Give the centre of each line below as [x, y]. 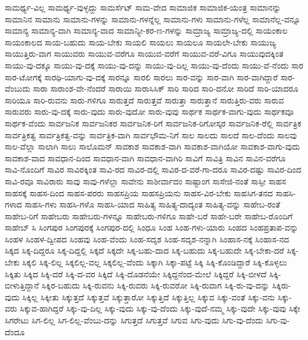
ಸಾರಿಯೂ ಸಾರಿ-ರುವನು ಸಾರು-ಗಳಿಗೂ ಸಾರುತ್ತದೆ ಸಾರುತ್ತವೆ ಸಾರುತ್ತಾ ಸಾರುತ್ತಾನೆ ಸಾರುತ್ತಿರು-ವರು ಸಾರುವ [145, 100]
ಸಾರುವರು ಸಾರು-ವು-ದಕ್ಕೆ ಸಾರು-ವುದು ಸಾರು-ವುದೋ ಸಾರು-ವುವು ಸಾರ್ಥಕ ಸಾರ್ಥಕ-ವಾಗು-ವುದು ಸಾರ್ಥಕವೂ [149, 111]
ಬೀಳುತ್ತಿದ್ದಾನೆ [22, 285]
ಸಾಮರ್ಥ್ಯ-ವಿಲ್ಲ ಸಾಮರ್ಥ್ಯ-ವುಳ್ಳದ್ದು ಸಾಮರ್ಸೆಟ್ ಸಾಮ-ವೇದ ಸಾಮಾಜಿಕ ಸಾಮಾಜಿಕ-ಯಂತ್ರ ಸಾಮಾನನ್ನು [143, 7]
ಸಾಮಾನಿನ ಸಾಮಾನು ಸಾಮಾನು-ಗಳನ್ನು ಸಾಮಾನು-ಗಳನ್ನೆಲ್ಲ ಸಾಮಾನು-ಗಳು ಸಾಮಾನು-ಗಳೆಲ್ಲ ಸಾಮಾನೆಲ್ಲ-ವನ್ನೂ [153, 19]
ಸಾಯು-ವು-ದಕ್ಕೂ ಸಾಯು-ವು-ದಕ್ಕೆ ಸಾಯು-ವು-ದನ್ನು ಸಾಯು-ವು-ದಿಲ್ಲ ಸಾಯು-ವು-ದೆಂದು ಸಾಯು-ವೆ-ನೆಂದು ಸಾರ [154, 65]
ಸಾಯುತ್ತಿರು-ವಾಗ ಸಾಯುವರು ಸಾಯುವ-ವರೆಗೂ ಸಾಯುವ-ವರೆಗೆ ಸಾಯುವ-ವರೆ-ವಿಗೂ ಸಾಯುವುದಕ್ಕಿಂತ [144, 54]
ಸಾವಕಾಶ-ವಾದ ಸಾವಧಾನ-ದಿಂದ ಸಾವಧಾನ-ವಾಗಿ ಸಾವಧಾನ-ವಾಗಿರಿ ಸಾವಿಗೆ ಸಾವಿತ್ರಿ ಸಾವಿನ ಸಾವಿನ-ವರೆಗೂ [145, 158]
